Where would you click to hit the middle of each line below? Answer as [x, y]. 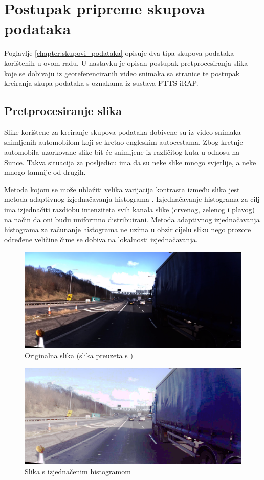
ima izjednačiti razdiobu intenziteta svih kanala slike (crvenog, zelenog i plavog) [129, 209]
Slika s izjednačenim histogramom [78, 471]
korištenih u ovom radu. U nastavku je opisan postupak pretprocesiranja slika [126, 63]
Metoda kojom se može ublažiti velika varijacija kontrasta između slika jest [122, 189]
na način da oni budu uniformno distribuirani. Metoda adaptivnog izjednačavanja [132, 219]
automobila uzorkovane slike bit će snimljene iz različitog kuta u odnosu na [122, 152]
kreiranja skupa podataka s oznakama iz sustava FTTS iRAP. [101, 83]
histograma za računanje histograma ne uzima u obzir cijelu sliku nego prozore [128, 229]
